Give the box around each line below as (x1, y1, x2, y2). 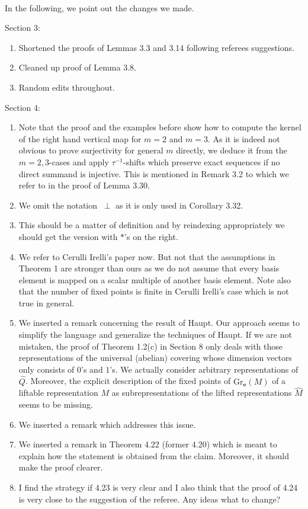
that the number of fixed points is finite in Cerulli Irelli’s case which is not (18, 285, 289, 297)
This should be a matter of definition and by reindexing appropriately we (18, 219, 285, 231)
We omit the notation (18, 199, 98, 211)
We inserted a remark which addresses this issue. (18, 418, 196, 430)
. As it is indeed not (207, 132, 280, 145)
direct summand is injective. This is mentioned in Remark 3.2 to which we (18, 167, 289, 180)
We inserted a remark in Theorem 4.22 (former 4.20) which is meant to (18, 438, 277, 450)
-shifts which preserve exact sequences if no (123, 155, 280, 168)
